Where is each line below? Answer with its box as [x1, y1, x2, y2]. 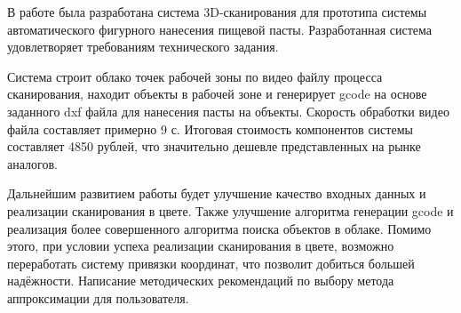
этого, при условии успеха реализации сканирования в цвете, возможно [7, 237, 394, 255]
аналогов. [7, 154, 58, 173]
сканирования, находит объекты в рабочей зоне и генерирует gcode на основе [7, 84, 427, 103]
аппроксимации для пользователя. [7, 288, 189, 307]
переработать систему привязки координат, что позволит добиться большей [7, 253, 415, 272]
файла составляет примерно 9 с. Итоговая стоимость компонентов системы [7, 119, 413, 138]
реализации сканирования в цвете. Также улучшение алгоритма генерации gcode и [7, 201, 454, 220]
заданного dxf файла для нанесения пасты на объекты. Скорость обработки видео [7, 101, 449, 120]
